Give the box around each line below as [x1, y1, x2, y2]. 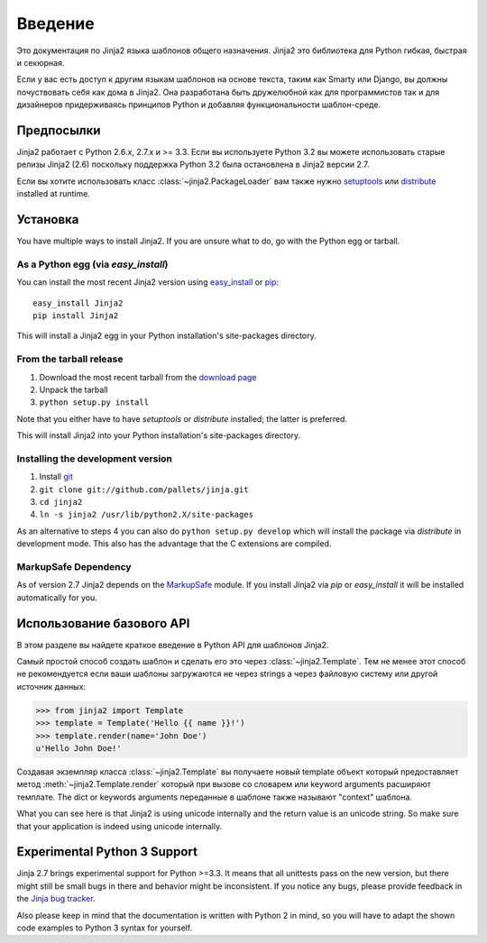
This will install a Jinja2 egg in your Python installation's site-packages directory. [16, 330, 317, 342]
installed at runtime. [16, 188, 90, 199]
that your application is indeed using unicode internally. [16, 820, 223, 831]
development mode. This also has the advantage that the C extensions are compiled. [16, 538, 332, 549]
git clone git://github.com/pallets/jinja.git [39, 484, 249, 495]
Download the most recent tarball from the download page [39, 371, 257, 382]
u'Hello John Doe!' [35, 743, 122, 753]
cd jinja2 [39, 497, 83, 508]
